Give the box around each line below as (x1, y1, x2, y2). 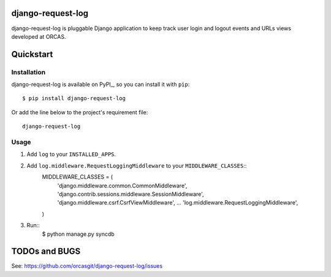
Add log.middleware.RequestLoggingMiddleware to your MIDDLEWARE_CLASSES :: (26, 162, 247, 169)
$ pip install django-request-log (22, 95, 126, 102)
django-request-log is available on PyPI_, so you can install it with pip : (11, 80, 190, 88)
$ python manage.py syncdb (42, 230, 115, 238)
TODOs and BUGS (11, 246, 81, 257)
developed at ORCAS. (11, 33, 66, 40)
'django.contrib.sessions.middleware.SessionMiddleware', (57, 190, 205, 198)
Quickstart (11, 49, 53, 60)
